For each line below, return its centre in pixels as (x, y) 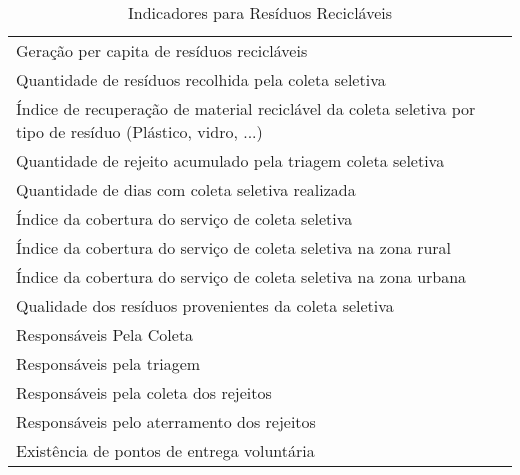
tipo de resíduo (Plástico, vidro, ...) (139, 131)
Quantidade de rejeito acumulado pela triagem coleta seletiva (230, 160)
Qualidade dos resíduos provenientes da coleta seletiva (205, 305)
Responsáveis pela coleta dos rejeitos (144, 392)
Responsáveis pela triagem (108, 363)
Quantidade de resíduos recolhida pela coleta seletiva (201, 79)
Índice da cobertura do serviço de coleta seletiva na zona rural (234, 247)
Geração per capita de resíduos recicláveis (162, 50)
